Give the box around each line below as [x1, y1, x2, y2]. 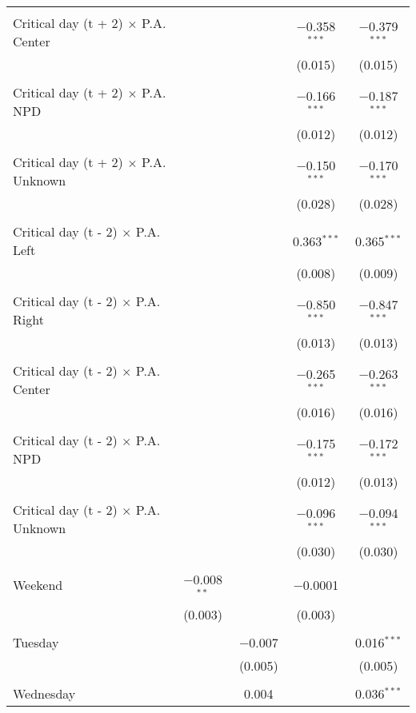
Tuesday [13, 632, 59, 651]
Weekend [13, 576, 63, 595]
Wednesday [13, 683, 76, 703]
